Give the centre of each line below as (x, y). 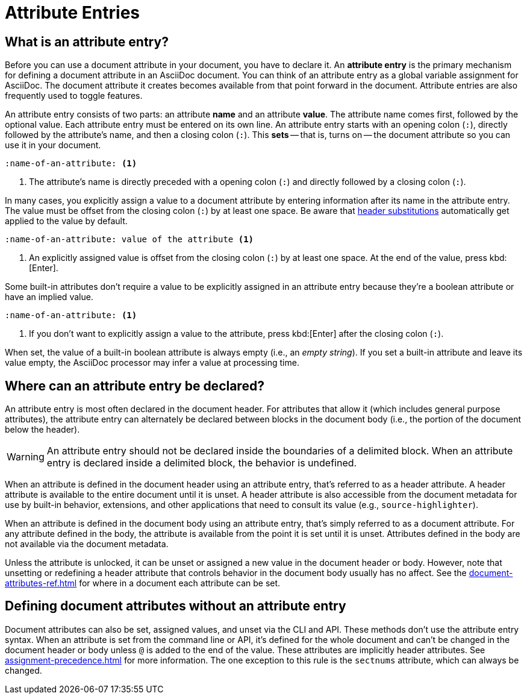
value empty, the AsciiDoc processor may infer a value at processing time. (152, 363)
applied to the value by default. (66, 221)
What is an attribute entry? (87, 42)
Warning (26, 457)
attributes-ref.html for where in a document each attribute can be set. (143, 583)
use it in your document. (53, 145)
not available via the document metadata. (87, 544)
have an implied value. (49, 297)
